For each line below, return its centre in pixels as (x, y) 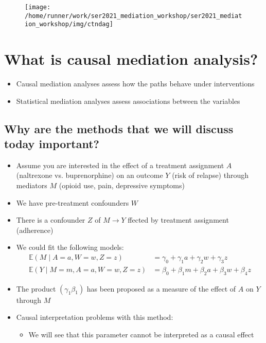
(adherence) (35, 230)
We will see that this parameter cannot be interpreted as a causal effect (141, 334)
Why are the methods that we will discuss (119, 128)
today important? (52, 144)
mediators (32, 185)
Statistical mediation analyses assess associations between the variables (128, 101)
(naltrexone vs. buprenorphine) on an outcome (90, 175)
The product (36, 288)
